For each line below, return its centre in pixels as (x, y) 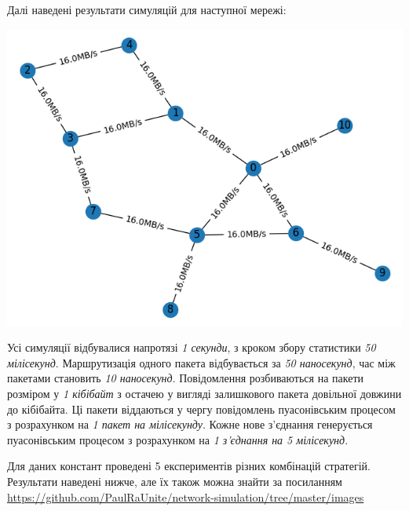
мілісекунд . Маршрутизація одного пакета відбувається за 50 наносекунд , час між (201, 362)
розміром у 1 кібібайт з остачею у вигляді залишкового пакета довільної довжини (204, 393)
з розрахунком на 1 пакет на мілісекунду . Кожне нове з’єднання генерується (190, 424)
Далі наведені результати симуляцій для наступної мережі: (147, 9)
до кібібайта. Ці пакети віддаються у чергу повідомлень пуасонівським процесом (201, 409)
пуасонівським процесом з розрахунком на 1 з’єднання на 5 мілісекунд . (178, 439)
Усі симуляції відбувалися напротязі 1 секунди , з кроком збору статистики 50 (192, 347)
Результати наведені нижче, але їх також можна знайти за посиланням (175, 481)
